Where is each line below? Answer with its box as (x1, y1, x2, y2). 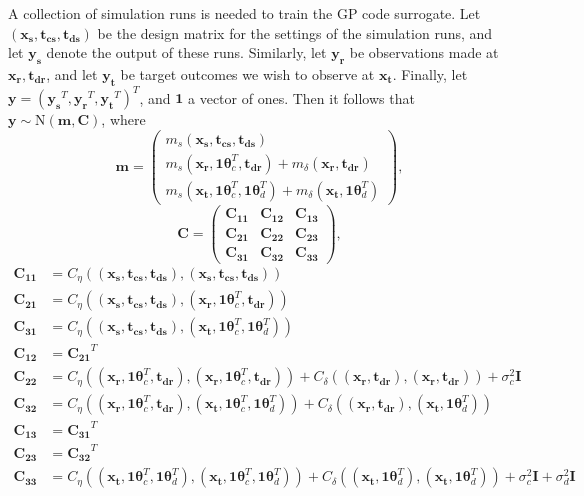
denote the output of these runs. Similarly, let (46, 42, 327, 63)
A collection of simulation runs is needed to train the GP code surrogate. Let (8, 3, 481, 23)
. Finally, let (392, 63, 468, 84)
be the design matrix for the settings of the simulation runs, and (97, 22, 493, 43)
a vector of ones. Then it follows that (188, 87, 415, 108)
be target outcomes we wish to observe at (120, 63, 375, 84)
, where (101, 109, 146, 130)
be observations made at (349, 42, 499, 63)
